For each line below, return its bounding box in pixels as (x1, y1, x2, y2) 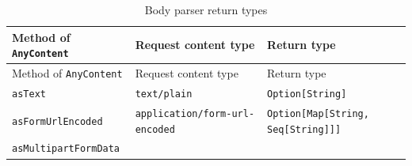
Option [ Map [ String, (267, 108, 369, 119)
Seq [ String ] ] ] (267, 123, 341, 135)
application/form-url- (135, 108, 255, 119)
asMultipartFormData (12, 143, 120, 155)
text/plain (135, 89, 193, 100)
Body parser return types (144, 2, 268, 17)
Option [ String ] (267, 89, 347, 100)
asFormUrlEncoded (12, 115, 103, 127)
